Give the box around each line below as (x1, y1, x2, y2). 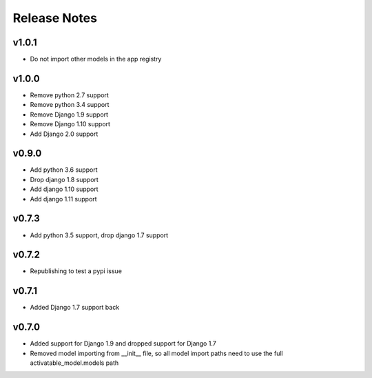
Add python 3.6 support (30, 166, 98, 174)
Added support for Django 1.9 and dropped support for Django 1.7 (30, 339, 216, 348)
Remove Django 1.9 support (30, 110, 109, 119)
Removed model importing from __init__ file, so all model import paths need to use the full (30, 349, 283, 357)
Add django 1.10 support (30, 185, 99, 193)
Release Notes (12, 10, 98, 26)
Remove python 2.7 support (30, 90, 110, 99)
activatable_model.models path (30, 359, 119, 367)
